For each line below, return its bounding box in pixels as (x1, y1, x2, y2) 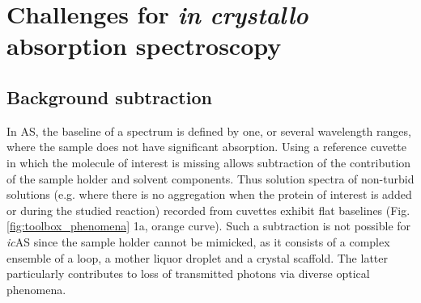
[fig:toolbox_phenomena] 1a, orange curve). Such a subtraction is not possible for (6, 217, 411, 234)
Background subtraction (6, 84, 212, 109)
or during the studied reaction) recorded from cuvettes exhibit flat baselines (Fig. (6, 201, 410, 218)
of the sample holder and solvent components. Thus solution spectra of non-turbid (6, 170, 415, 187)
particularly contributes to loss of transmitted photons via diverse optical (6, 265, 370, 282)
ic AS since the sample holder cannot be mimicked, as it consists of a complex (6, 233, 390, 250)
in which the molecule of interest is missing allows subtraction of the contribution (6, 154, 411, 170)
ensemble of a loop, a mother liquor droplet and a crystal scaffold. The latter (6, 249, 388, 266)
